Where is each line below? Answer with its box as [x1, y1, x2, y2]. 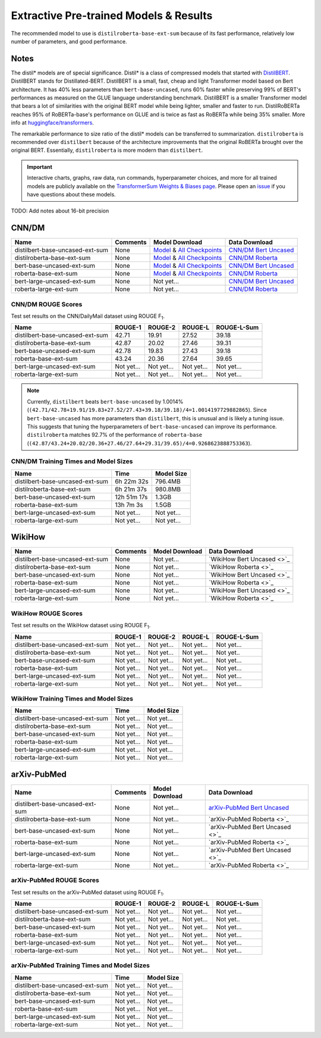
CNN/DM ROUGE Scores [11, 300, 83, 308]
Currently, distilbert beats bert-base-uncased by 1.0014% [27, 398, 184, 405]
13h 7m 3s [115, 501, 143, 509]
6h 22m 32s [115, 477, 149, 485]
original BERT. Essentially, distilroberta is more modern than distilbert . [11, 146, 203, 154]
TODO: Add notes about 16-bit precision [11, 207, 109, 214]
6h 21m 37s [115, 485, 147, 493]
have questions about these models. [27, 190, 116, 198]
